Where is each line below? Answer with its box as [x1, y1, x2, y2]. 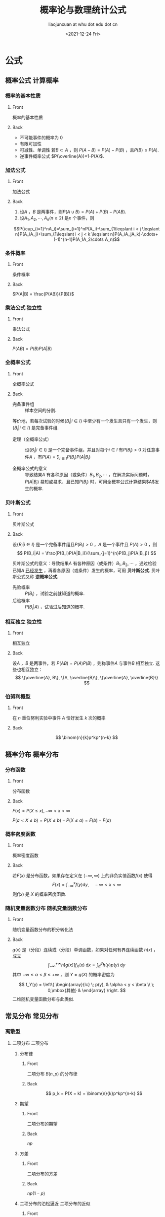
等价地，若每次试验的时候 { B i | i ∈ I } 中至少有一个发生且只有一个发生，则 [12, 418, 157, 425]
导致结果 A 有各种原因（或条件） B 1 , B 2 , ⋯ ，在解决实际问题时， [24, 471, 152, 479]
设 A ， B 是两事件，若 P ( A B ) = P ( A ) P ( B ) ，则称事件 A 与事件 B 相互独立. [12, 660, 155, 666]
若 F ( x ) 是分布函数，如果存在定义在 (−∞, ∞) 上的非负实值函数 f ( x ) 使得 [12, 872, 153, 879]
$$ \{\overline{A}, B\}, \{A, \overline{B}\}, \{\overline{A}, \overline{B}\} [15, 675, 159, 681]
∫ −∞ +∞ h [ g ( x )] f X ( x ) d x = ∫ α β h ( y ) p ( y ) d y [48, 961, 125, 969]
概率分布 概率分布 [5, 750, 59, 759]
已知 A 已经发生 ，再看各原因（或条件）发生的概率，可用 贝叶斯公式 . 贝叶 [12, 568, 161, 573]
